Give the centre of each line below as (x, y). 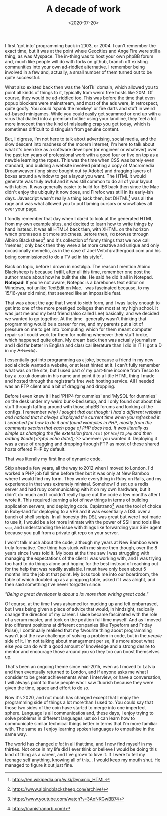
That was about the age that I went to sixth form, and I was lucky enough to (83, 303)
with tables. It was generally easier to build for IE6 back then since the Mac (82, 186)
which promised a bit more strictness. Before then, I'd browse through (77, 234)
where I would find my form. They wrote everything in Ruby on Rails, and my (83, 478)
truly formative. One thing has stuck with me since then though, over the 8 (81, 547)
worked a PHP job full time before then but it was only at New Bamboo (77, 473)
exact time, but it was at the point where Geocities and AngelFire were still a (83, 51)
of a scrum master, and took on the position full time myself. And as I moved (83, 620)
